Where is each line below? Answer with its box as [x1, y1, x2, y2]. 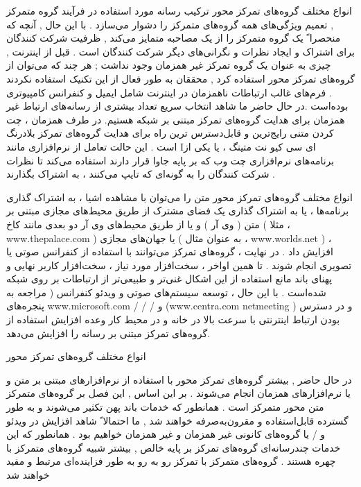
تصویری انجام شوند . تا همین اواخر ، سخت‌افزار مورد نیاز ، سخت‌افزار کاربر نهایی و [6, 257, 352, 272]
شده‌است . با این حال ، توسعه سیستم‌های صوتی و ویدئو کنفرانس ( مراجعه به [6, 284, 326, 299]
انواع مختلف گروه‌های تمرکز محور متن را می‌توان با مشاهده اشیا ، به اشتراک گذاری [6, 189, 353, 204]
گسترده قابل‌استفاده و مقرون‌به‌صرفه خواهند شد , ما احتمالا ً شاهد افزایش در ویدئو [6, 413, 349, 427]
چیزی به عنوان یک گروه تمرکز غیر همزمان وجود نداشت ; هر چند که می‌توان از [6, 58, 331, 72]
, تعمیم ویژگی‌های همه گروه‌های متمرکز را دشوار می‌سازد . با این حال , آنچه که [6, 17, 334, 31]
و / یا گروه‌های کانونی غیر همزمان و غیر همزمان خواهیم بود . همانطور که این [6, 427, 326, 441]
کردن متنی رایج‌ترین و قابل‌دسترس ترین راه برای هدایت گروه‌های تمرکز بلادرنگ [6, 126, 334, 140]
